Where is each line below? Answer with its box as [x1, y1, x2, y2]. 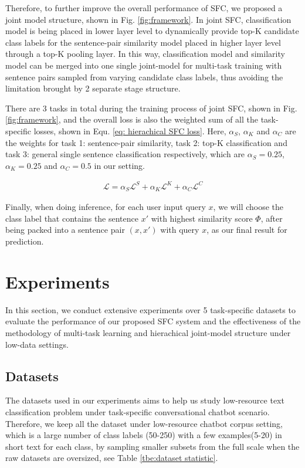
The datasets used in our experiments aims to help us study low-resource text [5, 394, 284, 406]
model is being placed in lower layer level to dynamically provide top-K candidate [5, 25, 299, 37]
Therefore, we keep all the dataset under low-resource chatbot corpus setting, [5, 417, 283, 429]
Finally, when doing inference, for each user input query [5, 201, 206, 213]
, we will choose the [213, 201, 284, 213]
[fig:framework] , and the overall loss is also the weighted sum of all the [5, 113, 258, 126]
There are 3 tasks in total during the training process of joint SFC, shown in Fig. [5, 101, 297, 114]
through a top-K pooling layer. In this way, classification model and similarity [5, 48, 285, 60]
